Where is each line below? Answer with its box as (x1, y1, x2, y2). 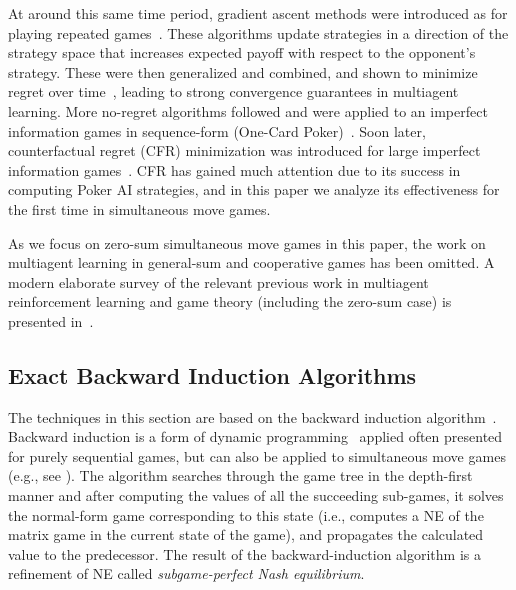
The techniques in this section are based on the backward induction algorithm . (8, 406, 497, 427)
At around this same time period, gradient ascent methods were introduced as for (8, 3, 508, 23)
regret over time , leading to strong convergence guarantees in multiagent (8, 81, 459, 102)
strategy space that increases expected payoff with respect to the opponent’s (8, 42, 476, 63)
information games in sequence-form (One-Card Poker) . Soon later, (8, 120, 426, 141)
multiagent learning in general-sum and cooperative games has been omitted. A (8, 252, 495, 273)
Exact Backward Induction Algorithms (8, 359, 417, 390)
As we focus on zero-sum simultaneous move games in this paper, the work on (8, 232, 486, 253)
